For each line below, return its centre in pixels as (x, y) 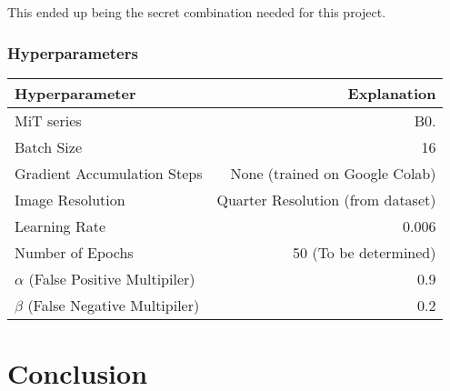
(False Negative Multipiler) (114, 305)
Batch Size (48, 146)
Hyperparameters (73, 52)
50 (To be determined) (365, 252)
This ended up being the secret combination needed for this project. (197, 12)
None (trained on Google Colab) (333, 173)
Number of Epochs (74, 252)
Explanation (392, 93)
